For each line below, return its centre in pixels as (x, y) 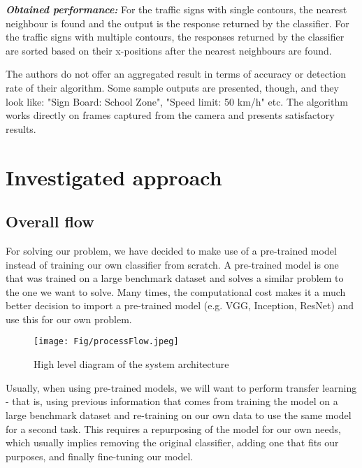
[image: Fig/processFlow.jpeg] (106, 342)
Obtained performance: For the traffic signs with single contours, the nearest (176, 9)
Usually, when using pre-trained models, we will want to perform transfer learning (181, 387)
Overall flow (50, 221)
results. (21, 128)
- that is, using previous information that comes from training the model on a (172, 401)
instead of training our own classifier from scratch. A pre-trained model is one (172, 264)
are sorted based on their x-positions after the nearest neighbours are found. (169, 50)
